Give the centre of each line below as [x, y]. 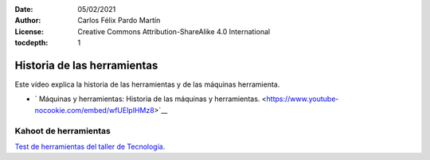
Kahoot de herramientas [63, 131]
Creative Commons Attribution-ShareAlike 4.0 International [174, 31]
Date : [24, 9]
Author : [28, 21]
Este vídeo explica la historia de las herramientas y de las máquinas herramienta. [147, 84]
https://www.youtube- [303, 99]
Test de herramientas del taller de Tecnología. [90, 146]
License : [29, 31]
